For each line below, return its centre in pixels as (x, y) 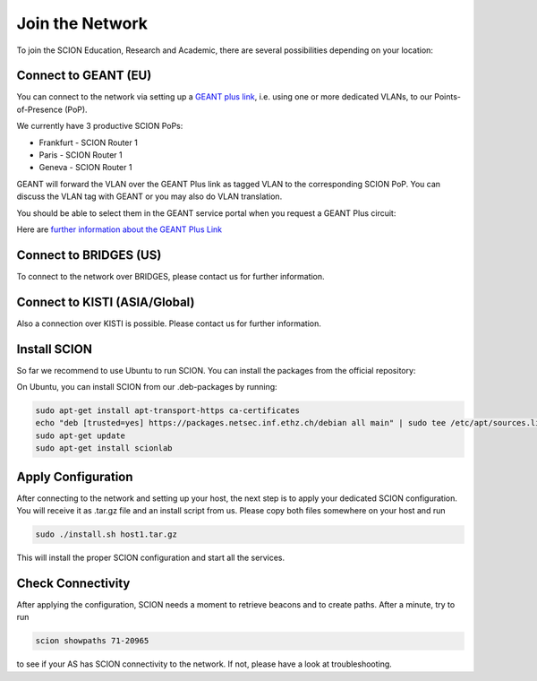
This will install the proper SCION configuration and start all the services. (151, 558)
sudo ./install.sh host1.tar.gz (107, 534)
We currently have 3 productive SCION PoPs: (100, 126)
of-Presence (39, 109)
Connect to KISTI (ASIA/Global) (106, 302)
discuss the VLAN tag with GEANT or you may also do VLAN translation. (149, 196)
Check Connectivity (73, 583)
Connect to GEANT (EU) (84, 76)
